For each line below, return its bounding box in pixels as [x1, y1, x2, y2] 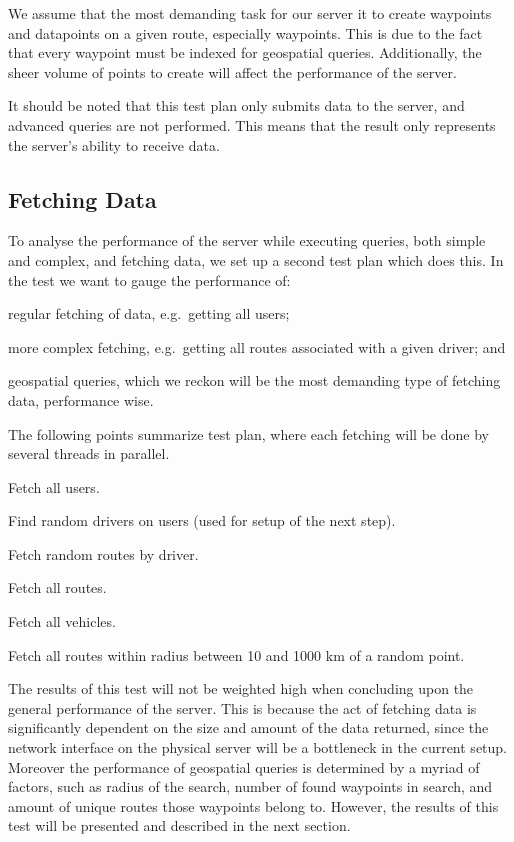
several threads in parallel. [8, 443, 170, 464]
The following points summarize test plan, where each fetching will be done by [8, 423, 489, 444]
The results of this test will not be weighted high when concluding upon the [8, 678, 474, 699]
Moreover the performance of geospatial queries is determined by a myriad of [8, 756, 480, 777]
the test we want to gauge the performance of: [8, 269, 291, 290]
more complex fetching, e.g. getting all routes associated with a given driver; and [8, 336, 506, 357]
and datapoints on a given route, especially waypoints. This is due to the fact [8, 22, 483, 43]
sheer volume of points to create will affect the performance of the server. [8, 61, 457, 82]
